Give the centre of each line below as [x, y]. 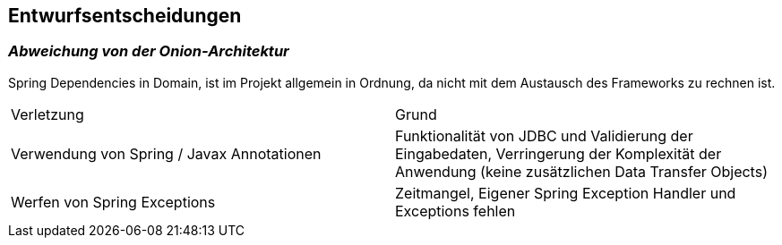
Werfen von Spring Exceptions [113, 202]
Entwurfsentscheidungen [125, 16]
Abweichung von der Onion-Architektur [149, 51]
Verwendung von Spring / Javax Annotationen [166, 153]
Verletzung [47, 114]
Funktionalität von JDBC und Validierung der [544, 135]
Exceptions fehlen [455, 211]
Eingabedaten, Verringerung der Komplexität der [559, 153]
